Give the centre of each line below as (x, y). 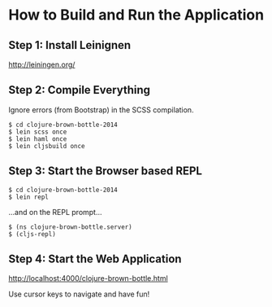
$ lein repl (28, 197)
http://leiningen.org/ (42, 64)
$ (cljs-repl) (32, 234)
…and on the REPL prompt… (56, 212)
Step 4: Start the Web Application (95, 259)
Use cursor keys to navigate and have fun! (79, 294)
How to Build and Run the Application (136, 15)
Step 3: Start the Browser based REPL (106, 171)
